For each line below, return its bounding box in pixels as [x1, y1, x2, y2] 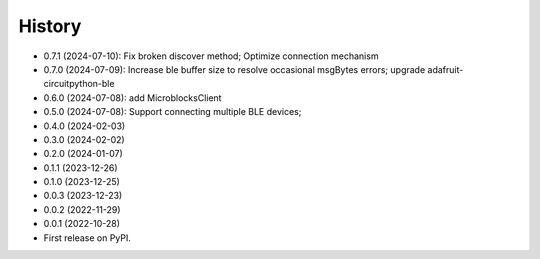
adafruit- [427, 63, 464, 75]
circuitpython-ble [43, 78, 115, 90]
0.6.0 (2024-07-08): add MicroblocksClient [43, 91, 222, 104]
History [18, 15, 82, 37]
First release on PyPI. [43, 231, 132, 244]
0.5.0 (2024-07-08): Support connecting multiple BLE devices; [43, 106, 302, 118]
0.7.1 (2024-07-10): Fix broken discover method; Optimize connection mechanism [43, 50, 379, 62]
